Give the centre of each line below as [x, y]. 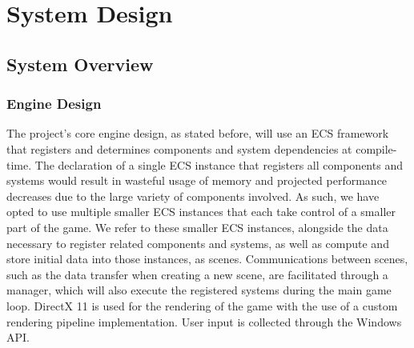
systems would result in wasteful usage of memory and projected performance [197, 180]
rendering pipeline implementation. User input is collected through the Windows [204, 321]
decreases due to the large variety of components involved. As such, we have [193, 196]
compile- [376, 148]
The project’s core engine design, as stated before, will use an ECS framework [198, 133]
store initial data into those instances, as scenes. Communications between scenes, [207, 259]
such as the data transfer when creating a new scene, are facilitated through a [197, 274]
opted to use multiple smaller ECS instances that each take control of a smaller [201, 212]
